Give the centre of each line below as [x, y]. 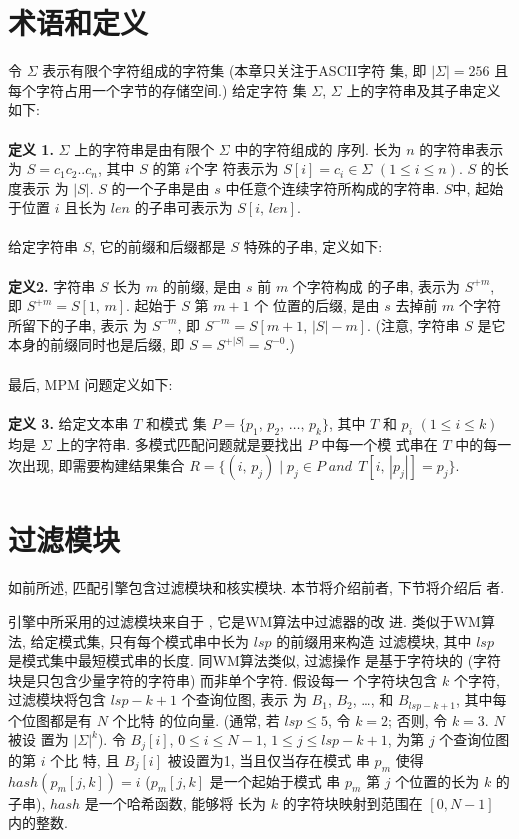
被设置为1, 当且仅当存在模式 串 [268, 759]
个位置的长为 [437, 780]
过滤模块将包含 [57, 699]
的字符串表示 [461, 148]
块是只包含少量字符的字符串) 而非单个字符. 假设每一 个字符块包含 [223, 679]
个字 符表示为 [234, 168]
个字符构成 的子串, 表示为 [376, 285]
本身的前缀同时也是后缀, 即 [96, 344]
